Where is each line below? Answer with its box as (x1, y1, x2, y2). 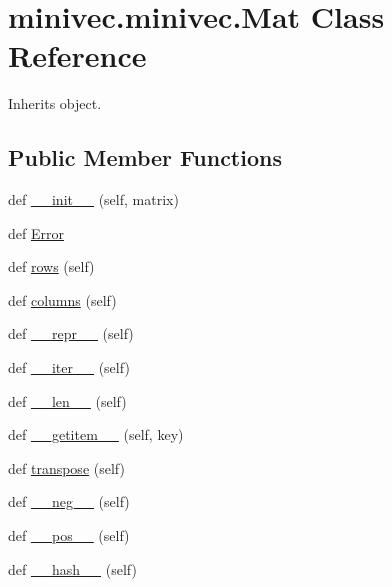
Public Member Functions (8, 142, 282, 173)
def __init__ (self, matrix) (8, 189, 179, 210)
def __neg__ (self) (8, 491, 130, 512)
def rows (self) (8, 256, 95, 277)
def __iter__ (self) (8, 357, 130, 378)
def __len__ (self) (8, 390, 127, 411)
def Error (8, 222, 64, 243)
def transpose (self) (8, 457, 125, 478)
